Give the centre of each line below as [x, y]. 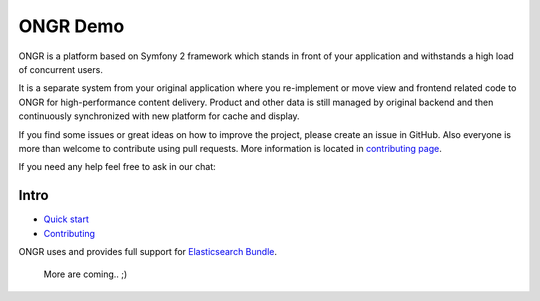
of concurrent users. [61, 69]
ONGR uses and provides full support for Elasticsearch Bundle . [147, 251]
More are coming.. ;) [85, 274]
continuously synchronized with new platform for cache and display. [159, 116]
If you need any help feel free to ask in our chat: [117, 167]
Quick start [66, 219]
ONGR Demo [71, 26]
